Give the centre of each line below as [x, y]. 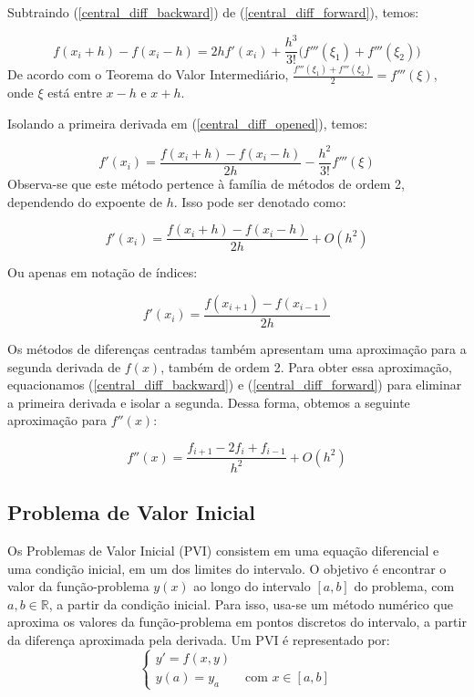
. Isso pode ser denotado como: [260, 201]
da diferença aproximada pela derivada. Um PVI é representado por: [199, 639]
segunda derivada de [64, 366]
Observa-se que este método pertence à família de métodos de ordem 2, [206, 184]
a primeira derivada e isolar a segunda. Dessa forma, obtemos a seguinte [209, 402]
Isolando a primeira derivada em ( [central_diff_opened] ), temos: [188, 123]
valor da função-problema [78, 586]
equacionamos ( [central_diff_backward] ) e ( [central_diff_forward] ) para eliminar [235, 385]
